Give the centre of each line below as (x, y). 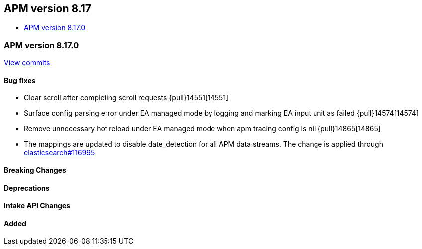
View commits (27, 63)
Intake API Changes (37, 206)
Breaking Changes (35, 170)
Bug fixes (20, 80)
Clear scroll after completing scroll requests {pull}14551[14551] (126, 98)
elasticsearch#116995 (59, 153)
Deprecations (27, 188)
